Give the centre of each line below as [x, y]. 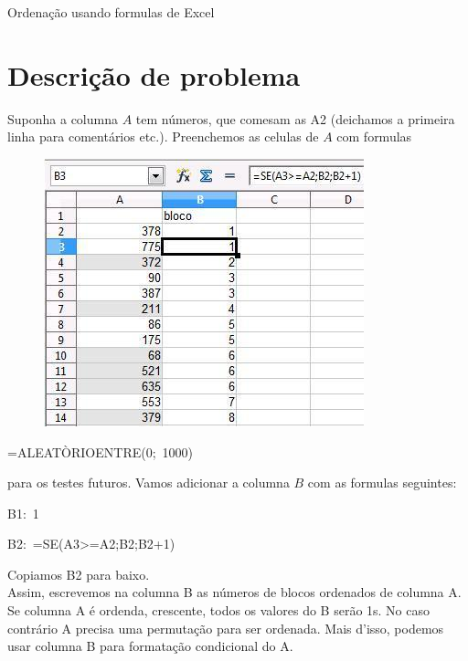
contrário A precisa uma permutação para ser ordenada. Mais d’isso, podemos [226, 628]
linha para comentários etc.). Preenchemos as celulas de [163, 136]
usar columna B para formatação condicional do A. [150, 646]
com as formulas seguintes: [382, 483]
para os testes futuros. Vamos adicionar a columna [149, 483]
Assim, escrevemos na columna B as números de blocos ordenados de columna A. [234, 592]
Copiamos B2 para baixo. [79, 574]
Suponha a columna [63, 118]
